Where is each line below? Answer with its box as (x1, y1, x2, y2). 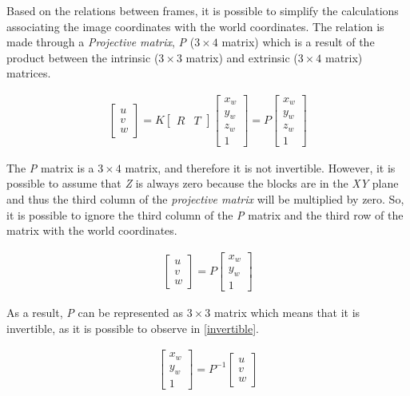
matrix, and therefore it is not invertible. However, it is (125, 159, 396, 176)
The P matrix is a (6, 159, 94, 176)
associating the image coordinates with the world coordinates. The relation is (6, 18, 384, 34)
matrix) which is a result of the (221, 34, 375, 50)
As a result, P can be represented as (6, 304, 184, 321)
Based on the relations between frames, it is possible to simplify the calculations (6, 2, 399, 18)
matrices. (6, 65, 51, 81)
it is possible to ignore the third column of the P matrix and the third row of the (6, 206, 404, 223)
